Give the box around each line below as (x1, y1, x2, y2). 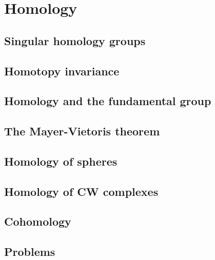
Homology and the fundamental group (4, 93, 211, 109)
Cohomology (4, 213, 71, 229)
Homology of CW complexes (4, 183, 159, 199)
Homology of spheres (4, 153, 118, 169)
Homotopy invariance (4, 63, 120, 78)
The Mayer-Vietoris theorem (4, 123, 160, 139)
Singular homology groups (4, 32, 146, 48)
